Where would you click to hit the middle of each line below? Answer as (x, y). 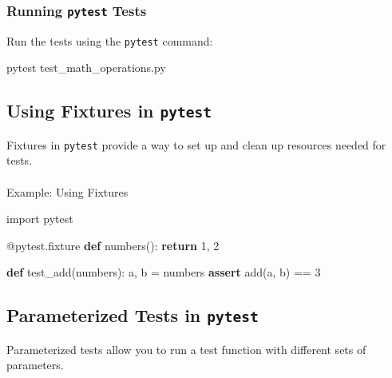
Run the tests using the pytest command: (110, 40)
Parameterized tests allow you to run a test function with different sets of (186, 349)
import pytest (40, 219)
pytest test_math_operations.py (86, 68)
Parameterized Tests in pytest (133, 315)
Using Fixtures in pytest (109, 111)
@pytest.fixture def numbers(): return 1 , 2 (113, 245)
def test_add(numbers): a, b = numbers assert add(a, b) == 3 (164, 272)
